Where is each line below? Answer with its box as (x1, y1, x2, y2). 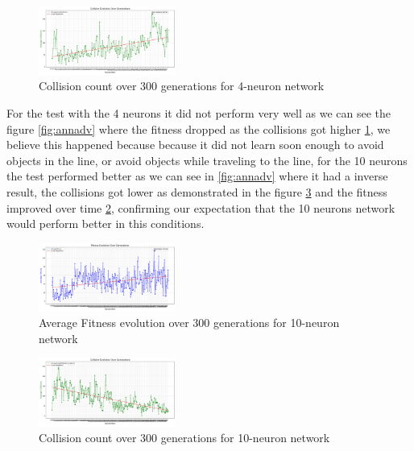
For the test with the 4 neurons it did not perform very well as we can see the (6, 104, 391, 121)
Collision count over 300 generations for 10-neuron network (39, 428, 330, 445)
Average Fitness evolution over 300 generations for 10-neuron (39, 314, 340, 331)
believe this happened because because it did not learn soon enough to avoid (6, 136, 384, 153)
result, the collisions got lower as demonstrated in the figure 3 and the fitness (6, 183, 387, 200)
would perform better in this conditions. (6, 215, 205, 232)
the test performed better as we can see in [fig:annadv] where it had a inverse (6, 168, 388, 184)
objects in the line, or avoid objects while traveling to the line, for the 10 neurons (6, 151, 408, 168)
